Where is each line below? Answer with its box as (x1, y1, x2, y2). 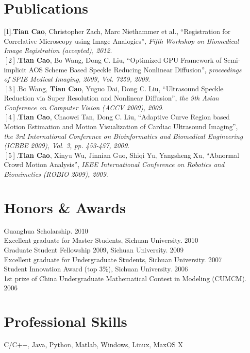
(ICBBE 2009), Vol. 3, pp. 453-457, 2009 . (4, 140, 130, 151)
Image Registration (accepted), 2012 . (4, 45, 112, 55)
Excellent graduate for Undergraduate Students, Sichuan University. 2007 (4, 254, 222, 264)
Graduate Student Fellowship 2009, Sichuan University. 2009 (4, 244, 184, 254)
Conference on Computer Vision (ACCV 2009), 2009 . (4, 102, 164, 112)
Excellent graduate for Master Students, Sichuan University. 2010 (4, 235, 199, 245)
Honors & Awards (4, 197, 126, 217)
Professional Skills (4, 311, 128, 331)
